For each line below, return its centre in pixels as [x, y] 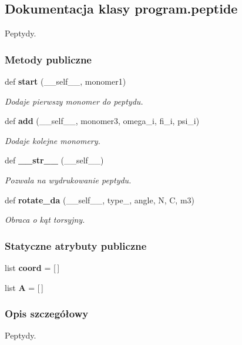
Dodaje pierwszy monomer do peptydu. [74, 101]
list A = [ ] [24, 287]
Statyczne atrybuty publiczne [76, 245]
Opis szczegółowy [47, 314]
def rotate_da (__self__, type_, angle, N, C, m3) [100, 200]
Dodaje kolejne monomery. [53, 140]
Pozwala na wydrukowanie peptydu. [68, 180]
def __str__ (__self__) [54, 160]
